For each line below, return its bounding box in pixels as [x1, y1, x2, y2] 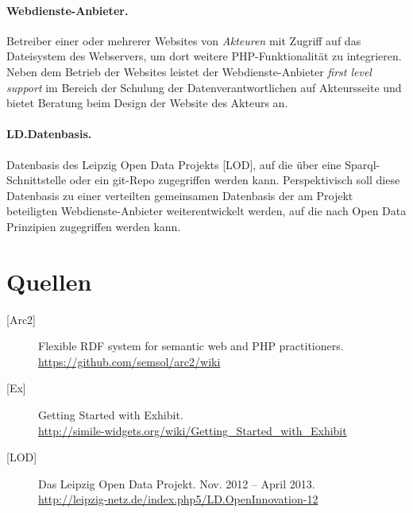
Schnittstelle [6, 172, 67, 188]
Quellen [6, 264, 92, 297]
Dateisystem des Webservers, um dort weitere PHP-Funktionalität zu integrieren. [6, 48, 402, 64]
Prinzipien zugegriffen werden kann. [6, 218, 181, 234]
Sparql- [345, 156, 380, 172]
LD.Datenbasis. [6, 125, 92, 142]
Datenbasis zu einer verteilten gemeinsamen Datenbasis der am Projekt [6, 187, 353, 203]
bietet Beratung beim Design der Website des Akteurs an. [6, 94, 288, 111]
